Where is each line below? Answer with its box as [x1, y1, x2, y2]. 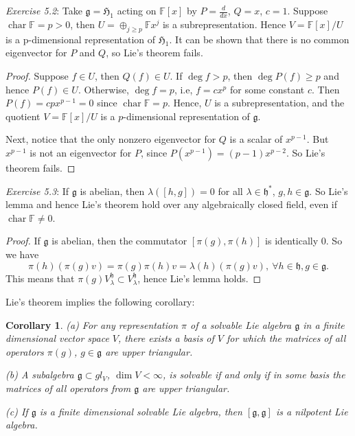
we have [5, 246, 39, 261]
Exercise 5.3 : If [5, 183, 69, 198]
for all [218, 183, 243, 198]
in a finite [303, 317, 345, 332]
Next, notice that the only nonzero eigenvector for [5, 132, 216, 146]
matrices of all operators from [5, 380, 131, 395]
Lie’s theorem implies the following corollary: [5, 294, 195, 308]
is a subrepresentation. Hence [162, 16, 286, 31]
